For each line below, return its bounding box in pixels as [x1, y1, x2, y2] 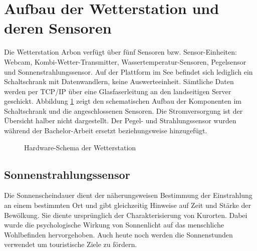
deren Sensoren [4, 18, 112, 38]
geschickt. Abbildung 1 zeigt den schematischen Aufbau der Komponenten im [4, 96, 241, 106]
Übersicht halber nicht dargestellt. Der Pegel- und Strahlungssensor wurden [4, 115, 236, 126]
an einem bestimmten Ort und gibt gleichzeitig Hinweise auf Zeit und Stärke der [4, 200, 251, 210]
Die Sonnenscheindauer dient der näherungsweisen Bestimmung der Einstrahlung [4, 190, 252, 200]
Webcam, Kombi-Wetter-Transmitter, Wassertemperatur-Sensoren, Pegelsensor [4, 56, 246, 67]
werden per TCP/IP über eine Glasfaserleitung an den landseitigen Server [4, 86, 231, 96]
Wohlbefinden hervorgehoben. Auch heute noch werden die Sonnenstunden [4, 229, 233, 239]
